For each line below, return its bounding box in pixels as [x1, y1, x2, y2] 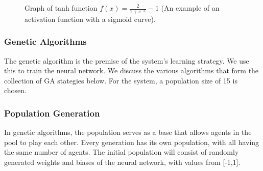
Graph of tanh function [25, 3, 98, 13]
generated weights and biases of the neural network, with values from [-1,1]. [4, 157, 241, 167]
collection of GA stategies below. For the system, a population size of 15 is [4, 75, 237, 85]
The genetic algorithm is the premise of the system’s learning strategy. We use [4, 55, 249, 66]
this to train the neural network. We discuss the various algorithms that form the [4, 65, 259, 76]
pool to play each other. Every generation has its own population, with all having [4, 136, 259, 147]
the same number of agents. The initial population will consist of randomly [4, 147, 239, 157]
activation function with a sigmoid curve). [25, 13, 156, 24]
